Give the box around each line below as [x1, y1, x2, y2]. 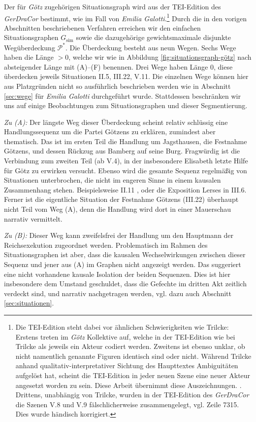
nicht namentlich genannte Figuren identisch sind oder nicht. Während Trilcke [15, 350, 252, 361]
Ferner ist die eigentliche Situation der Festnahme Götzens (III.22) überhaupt [4, 194, 239, 204]
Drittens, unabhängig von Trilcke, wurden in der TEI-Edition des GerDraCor [15, 389, 249, 400]
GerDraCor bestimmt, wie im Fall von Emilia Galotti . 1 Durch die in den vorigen [4, 11, 247, 23]
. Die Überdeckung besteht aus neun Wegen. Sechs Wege [65, 42, 236, 52]
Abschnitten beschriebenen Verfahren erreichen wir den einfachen [4, 22, 201, 33]
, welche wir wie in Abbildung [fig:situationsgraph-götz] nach [68, 52, 252, 62]
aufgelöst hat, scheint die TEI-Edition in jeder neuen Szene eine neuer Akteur [15, 370, 251, 380]
